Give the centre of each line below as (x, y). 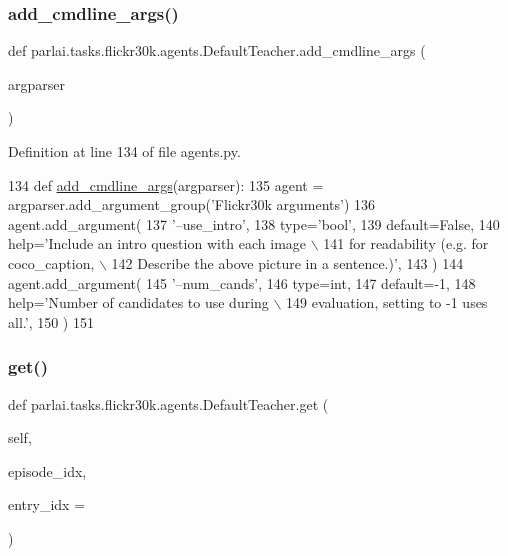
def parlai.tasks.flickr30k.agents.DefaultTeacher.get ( (168, 403)
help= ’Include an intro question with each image (157, 243)
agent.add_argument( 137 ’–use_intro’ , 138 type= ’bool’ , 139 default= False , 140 (254, 223)
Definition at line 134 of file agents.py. (124, 151)
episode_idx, (47, 470)
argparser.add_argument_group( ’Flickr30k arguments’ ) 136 (192, 204)
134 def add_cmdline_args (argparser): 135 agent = (166, 184)
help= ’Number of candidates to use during (138, 302)
